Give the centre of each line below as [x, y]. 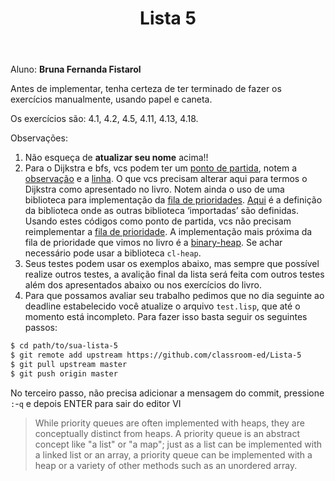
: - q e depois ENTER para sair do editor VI [96, 403]
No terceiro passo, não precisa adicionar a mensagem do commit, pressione [167, 393]
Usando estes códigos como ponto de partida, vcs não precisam [158, 221]
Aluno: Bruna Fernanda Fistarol [76, 69]
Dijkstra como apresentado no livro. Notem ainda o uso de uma [154, 189]
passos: [41, 328]
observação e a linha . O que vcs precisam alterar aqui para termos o [166, 179]
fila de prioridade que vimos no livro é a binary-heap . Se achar [153, 243]
